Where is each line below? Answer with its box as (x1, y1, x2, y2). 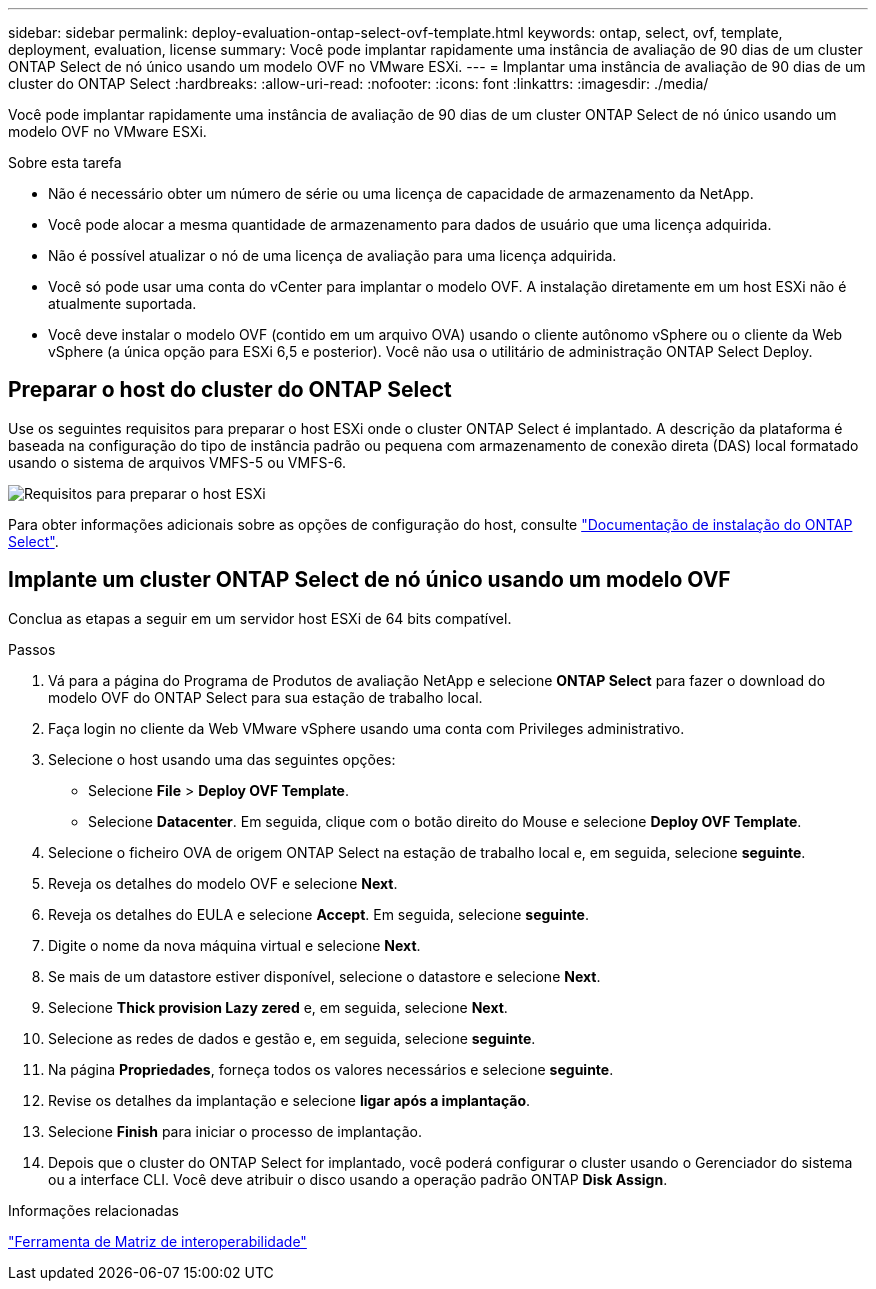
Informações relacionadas (8, 1201, 179, 1219)
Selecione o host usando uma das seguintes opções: (48, 750, 396, 768)
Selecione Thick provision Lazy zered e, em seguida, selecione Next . (48, 998, 508, 1016)
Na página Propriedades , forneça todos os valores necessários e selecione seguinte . (48, 1060, 614, 1078)
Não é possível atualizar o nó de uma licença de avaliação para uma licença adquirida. (48, 247, 617, 264)
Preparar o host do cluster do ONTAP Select (8, 377, 452, 403)
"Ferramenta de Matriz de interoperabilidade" (8, 1232, 307, 1250)
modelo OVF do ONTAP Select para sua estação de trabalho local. (48, 688, 483, 706)
